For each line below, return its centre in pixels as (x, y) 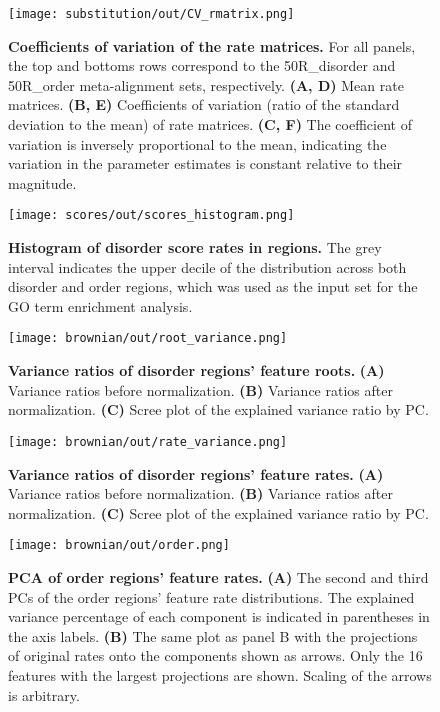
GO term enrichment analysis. (100, 305)
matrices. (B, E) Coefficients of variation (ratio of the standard (204, 104)
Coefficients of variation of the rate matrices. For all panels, (212, 45)
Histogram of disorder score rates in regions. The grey (195, 247)
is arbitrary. (44, 694)
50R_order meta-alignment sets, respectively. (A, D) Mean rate (206, 84)
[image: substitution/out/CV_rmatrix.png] (151, 14)
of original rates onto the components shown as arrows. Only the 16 (215, 655)
